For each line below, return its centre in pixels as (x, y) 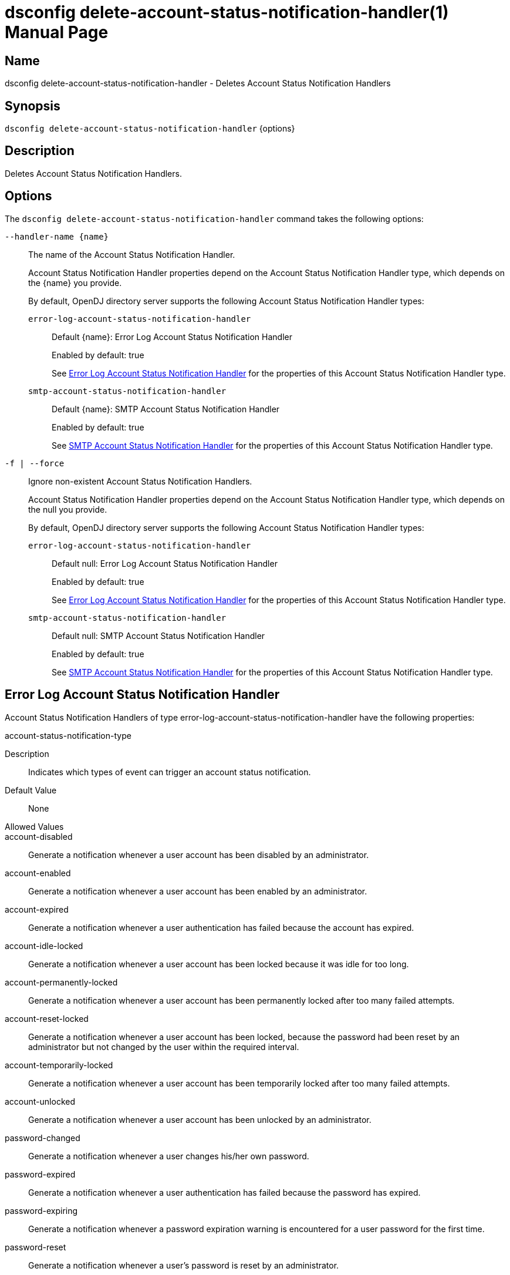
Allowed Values (34, 826)
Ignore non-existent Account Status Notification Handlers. (140, 481)
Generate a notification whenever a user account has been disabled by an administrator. (199, 855)
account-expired (37, 909)
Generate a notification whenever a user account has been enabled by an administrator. (198, 891)
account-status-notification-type (68, 735)
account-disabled (39, 836)
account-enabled (38, 873)
